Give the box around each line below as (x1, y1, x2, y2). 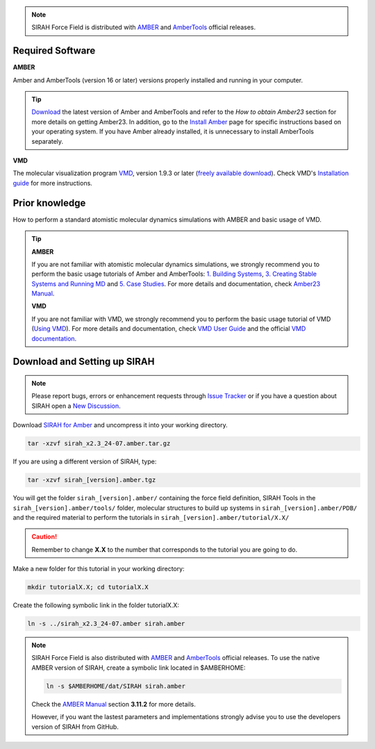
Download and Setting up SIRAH (12, 356, 155, 368)
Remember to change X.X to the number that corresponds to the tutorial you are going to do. (31, 545, 298, 554)
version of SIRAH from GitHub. (31, 723, 119, 731)
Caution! (31, 532, 58, 541)
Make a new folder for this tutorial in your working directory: (12, 565, 185, 573)
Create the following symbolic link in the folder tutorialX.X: (12, 601, 180, 609)
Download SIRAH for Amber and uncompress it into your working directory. (12, 421, 228, 429)
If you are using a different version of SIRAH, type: (12, 457, 157, 466)
